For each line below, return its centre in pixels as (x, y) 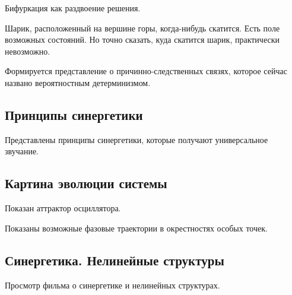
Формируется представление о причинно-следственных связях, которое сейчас (146, 71)
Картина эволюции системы (86, 183)
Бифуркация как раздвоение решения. (73, 8)
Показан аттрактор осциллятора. (63, 208)
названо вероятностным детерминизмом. (78, 82)
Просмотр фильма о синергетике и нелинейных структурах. (112, 285)
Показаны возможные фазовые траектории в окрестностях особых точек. (136, 228)
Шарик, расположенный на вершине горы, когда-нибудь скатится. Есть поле (142, 28)
